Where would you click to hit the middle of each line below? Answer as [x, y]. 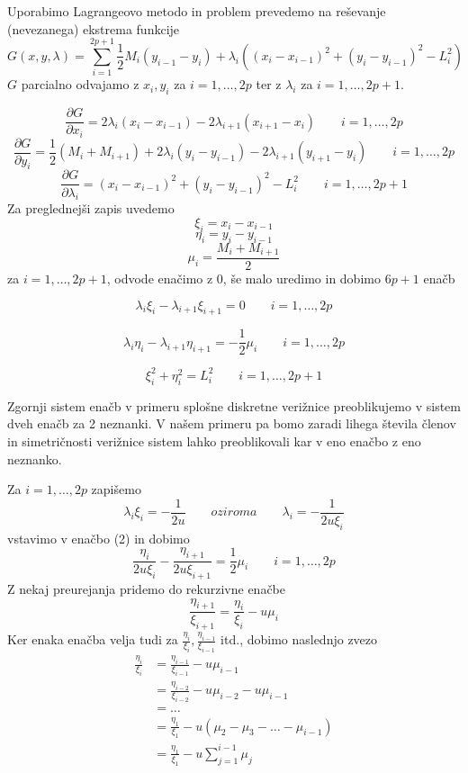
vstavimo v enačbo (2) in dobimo [99, 538]
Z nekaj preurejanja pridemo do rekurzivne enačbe [147, 589]
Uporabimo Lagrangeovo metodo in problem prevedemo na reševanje [197, 11]
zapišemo [116, 489]
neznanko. [35, 458]
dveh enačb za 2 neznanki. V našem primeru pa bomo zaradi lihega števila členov [232, 423]
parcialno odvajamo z [80, 84]
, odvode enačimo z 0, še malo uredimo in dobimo [243, 279]
